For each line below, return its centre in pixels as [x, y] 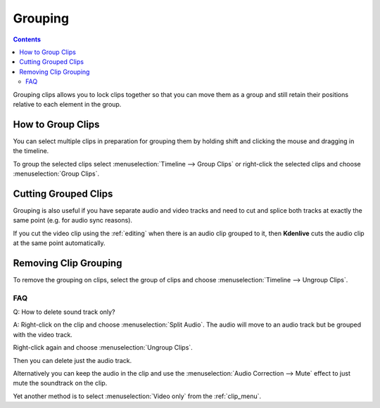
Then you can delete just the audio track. [72, 360]
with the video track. [43, 334]
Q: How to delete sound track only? [64, 312]
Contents [27, 39]
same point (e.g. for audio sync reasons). [73, 221]
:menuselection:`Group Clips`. [56, 173]
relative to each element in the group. [67, 104]
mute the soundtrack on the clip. [60, 383]
